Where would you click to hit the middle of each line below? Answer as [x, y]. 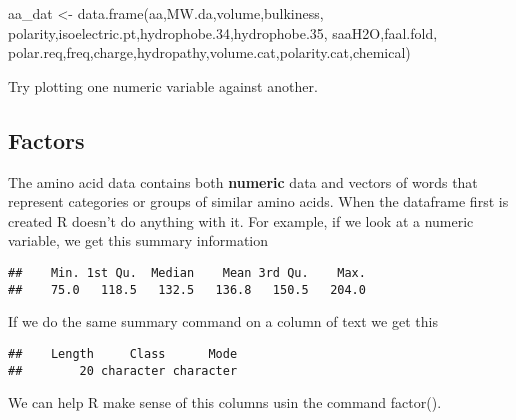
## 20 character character [123, 370]
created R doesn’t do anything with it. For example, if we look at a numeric [241, 220]
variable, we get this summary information [138, 240]
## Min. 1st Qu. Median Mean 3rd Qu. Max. [187, 272]
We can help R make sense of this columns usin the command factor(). [225, 402]
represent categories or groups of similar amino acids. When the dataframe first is [258, 201]
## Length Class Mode [123, 353]
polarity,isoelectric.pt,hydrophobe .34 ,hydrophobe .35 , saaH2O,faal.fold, [223, 32]
